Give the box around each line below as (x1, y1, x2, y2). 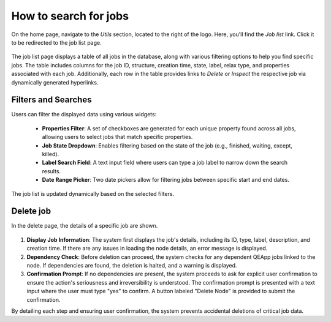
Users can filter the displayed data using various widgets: (11, 111, 157, 118)
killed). (42, 150, 59, 157)
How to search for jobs (11, 9, 129, 23)
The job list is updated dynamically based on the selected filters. (11, 190, 175, 197)
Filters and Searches (11, 95, 92, 105)
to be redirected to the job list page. (11, 39, 102, 46)
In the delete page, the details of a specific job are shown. (11, 222, 158, 230)
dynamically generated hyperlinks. (11, 78, 99, 86)
